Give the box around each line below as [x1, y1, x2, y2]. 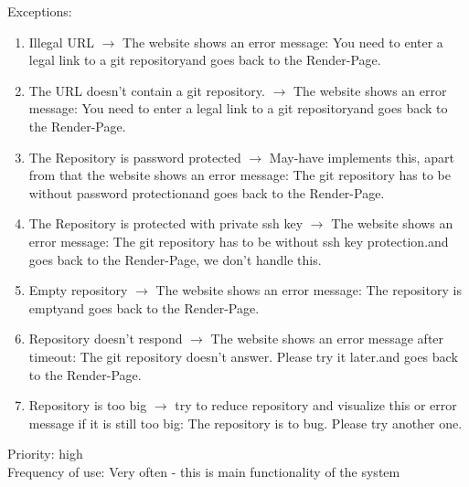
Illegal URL [28, 32, 94, 51]
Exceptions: [7, 2, 72, 20]
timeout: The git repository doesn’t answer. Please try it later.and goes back [28, 346, 458, 365]
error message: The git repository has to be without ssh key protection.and [28, 231, 449, 250]
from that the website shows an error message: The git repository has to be [28, 165, 451, 185]
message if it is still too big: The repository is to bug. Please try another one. [28, 413, 463, 432]
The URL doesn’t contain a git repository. [28, 80, 265, 100]
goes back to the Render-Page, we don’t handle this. [28, 249, 322, 269]
